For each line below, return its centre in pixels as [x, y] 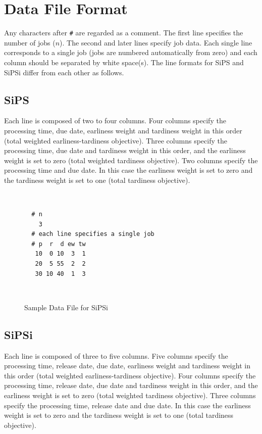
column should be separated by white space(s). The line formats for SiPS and [124, 62]
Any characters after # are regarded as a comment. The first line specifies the [124, 33]
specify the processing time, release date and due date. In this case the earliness [127, 405]
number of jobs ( [30, 42]
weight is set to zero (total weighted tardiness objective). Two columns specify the [131, 160]
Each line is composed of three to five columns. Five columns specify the [116, 355]
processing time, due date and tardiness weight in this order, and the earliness [125, 150]
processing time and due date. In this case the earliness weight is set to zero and [128, 170]
